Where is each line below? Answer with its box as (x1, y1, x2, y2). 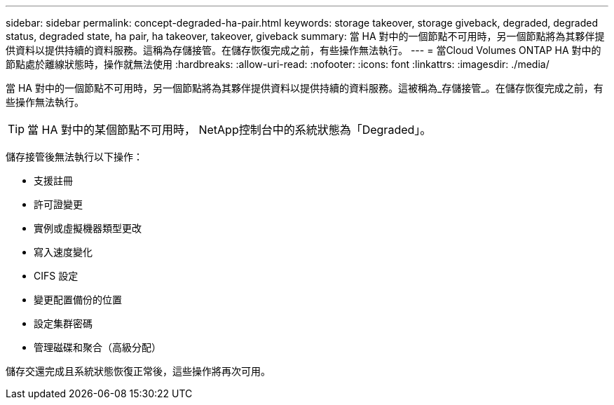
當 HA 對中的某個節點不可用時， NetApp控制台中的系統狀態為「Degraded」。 (27, 123, 432, 137)
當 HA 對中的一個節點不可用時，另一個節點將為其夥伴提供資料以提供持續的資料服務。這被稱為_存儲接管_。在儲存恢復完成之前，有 (6, 82, 603, 94)
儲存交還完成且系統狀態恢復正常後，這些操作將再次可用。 (6, 365, 271, 377)
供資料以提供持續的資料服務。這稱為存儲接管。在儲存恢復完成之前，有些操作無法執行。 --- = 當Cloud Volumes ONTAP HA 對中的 (6, 44, 601, 56)
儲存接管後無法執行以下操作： (6, 151, 143, 163)
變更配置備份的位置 (34, 294, 122, 306)
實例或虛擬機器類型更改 (34, 222, 142, 234)
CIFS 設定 (34, 270, 79, 282)
